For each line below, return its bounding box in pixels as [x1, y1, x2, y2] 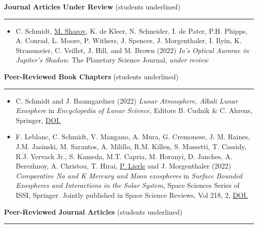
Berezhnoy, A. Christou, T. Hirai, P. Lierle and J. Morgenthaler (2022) [15, 161, 231, 171]
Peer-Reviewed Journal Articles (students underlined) [4, 206, 183, 217]
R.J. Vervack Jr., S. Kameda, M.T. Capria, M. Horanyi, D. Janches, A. [15, 151, 233, 161]
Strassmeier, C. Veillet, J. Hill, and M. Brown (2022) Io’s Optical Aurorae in [15, 45, 249, 55]
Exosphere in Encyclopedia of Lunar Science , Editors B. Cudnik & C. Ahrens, [15, 105, 253, 115]
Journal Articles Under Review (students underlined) [4, 1, 181, 11]
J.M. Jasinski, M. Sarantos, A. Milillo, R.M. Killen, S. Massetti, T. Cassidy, [15, 141, 247, 151]
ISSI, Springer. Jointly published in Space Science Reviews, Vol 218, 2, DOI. [15, 189, 248, 200]
